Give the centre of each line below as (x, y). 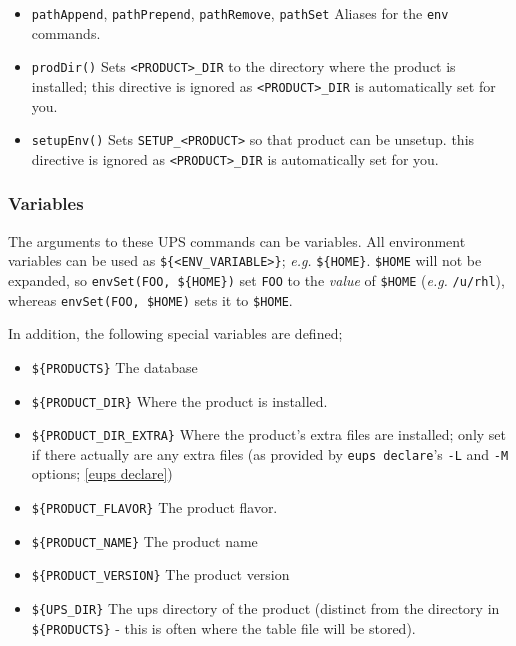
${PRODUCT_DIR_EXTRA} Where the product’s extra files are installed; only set (268, 434)
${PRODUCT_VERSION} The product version (160, 574)
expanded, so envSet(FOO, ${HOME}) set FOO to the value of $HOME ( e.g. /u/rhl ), (256, 279)
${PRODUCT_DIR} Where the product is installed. (179, 400)
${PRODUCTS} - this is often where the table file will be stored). (223, 627)
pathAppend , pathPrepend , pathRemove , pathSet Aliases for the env (240, 13)
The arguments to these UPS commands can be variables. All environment (237, 240)
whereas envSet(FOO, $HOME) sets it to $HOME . (150, 299)
